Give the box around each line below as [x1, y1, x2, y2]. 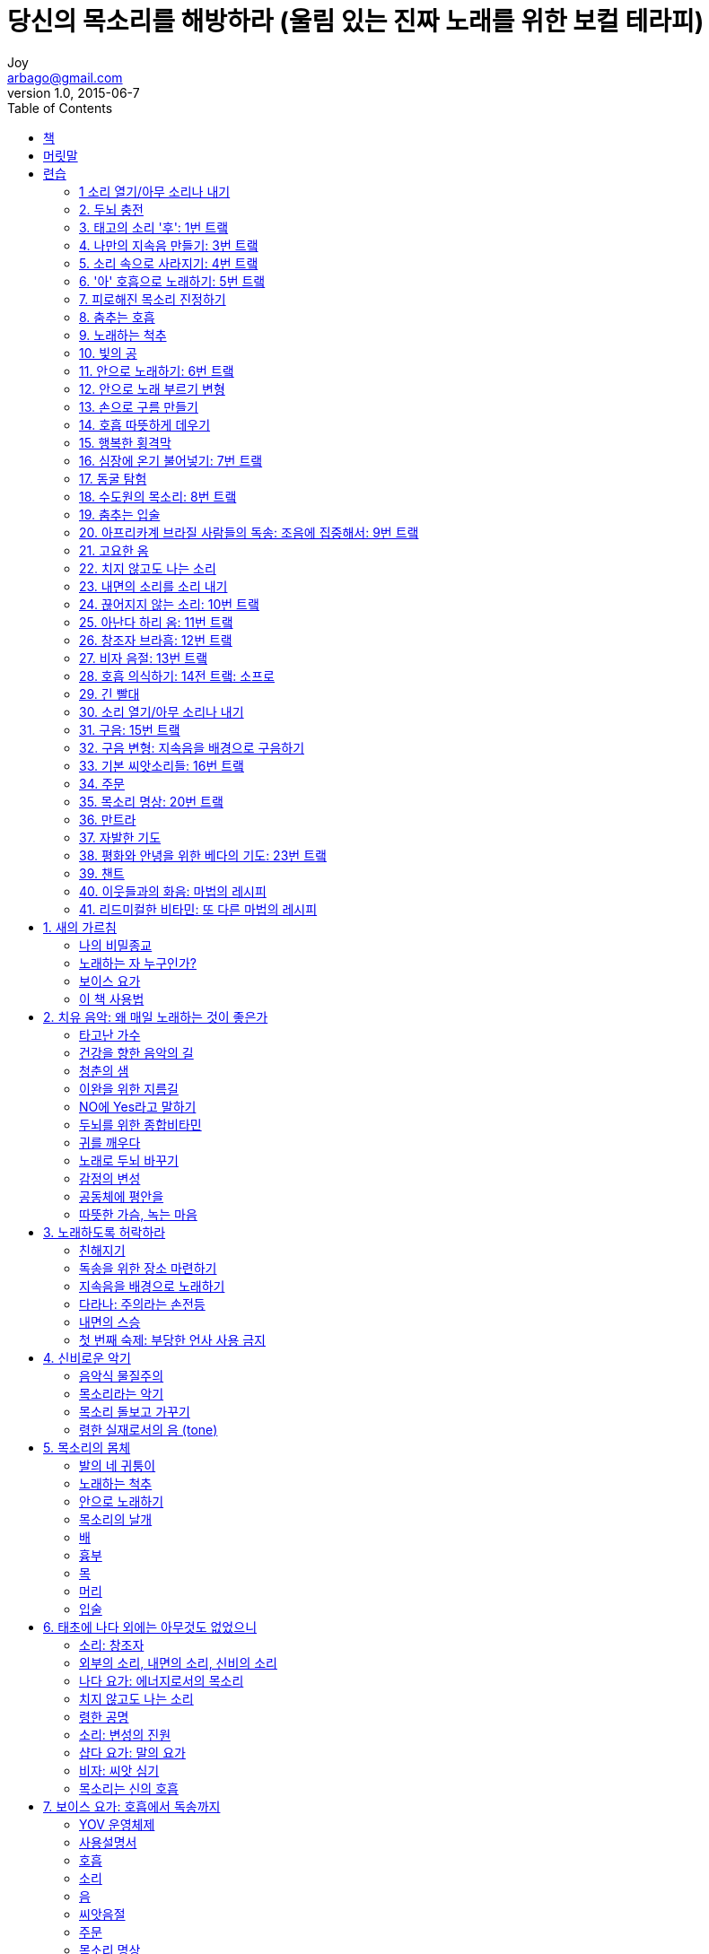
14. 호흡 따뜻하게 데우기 [79, 416, 211, 432]
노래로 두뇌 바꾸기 [79, 1152, 179, 1168]
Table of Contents [7, 100, 113, 116]
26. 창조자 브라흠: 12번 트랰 [79, 632, 232, 648]
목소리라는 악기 [79, 1385, 164, 1401]
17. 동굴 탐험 [79, 470, 147, 486]
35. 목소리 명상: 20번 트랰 [79, 793, 223, 809]
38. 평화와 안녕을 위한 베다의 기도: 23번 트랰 [79, 847, 327, 863]
